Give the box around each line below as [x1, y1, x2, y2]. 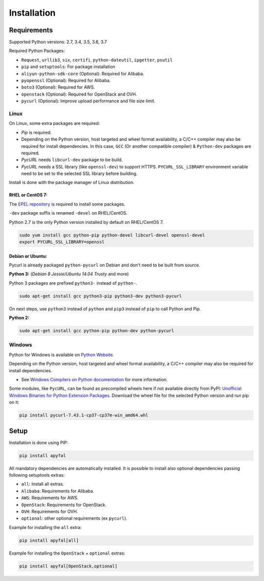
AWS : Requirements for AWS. [21, 495, 79, 501]
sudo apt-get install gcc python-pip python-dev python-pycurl [19, 328, 175, 334]
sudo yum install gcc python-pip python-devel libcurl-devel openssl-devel [19, 232, 205, 238]
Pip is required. [21, 129, 52, 135]
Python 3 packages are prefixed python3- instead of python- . [9, 280, 137, 286]
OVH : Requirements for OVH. [21, 508, 78, 514]
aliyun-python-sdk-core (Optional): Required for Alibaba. [21, 71, 144, 76]
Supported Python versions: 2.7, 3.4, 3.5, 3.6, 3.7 [9, 39, 107, 45]
